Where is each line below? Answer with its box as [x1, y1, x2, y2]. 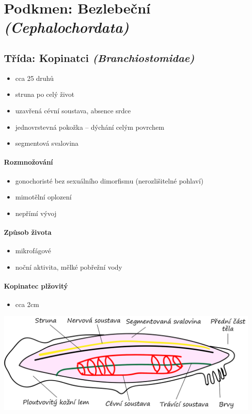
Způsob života [4, 227, 52, 237]
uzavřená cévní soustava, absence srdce [15, 105, 131, 115]
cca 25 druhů [15, 73, 54, 83]
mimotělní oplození [15, 192, 72, 202]
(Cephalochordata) [4, 17, 129, 37]
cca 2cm [15, 299, 39, 309]
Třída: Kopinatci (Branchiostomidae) [4, 50, 195, 65]
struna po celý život [15, 89, 75, 99]
